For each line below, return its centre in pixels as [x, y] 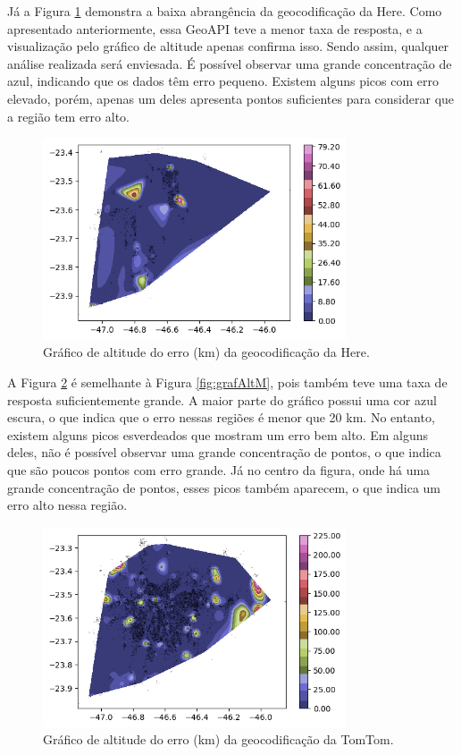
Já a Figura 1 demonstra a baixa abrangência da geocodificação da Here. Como [225, 11]
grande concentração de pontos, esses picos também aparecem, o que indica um [224, 487]
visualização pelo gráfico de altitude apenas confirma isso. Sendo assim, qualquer [228, 46]
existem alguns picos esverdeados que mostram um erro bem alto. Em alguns [218, 434]
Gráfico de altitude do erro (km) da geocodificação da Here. [206, 352]
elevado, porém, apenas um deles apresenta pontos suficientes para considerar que [231, 98]
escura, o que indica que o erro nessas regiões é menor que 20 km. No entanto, [221, 417]
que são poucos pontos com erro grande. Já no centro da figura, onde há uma [219, 470]
